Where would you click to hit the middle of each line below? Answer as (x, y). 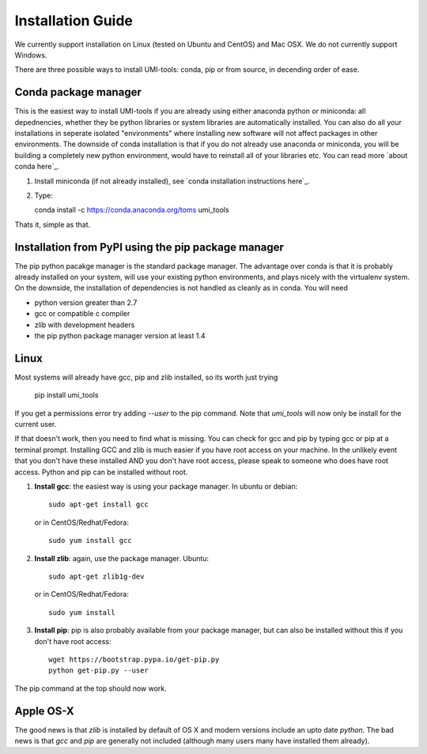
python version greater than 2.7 (86, 302)
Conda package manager (78, 92)
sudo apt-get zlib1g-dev (96, 576)
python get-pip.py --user (99, 671)
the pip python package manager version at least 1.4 (120, 336)
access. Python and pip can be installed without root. (101, 472)
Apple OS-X (44, 711)
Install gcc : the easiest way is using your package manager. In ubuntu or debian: (166, 487)
